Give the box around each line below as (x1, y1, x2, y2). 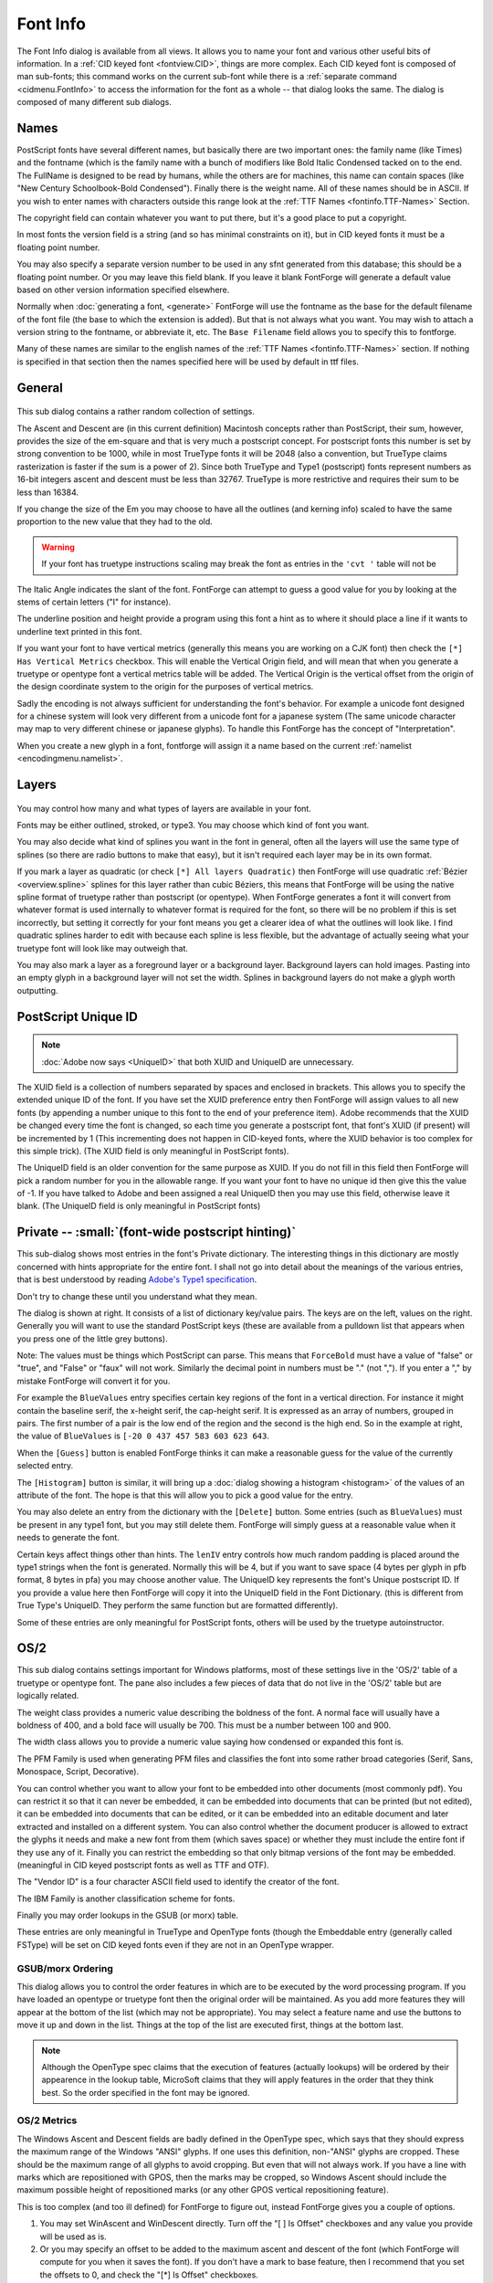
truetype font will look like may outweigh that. (16, 942, 189, 953)
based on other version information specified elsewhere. (16, 284, 230, 295)
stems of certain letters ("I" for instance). (16, 596, 172, 607)
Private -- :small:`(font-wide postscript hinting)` (16, 1225, 297, 1240)
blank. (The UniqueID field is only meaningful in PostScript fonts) (16, 1201, 261, 1212)
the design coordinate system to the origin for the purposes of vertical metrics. (16, 681, 314, 692)
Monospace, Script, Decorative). (16, 1766, 140, 1777)
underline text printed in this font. (16, 626, 142, 637)
